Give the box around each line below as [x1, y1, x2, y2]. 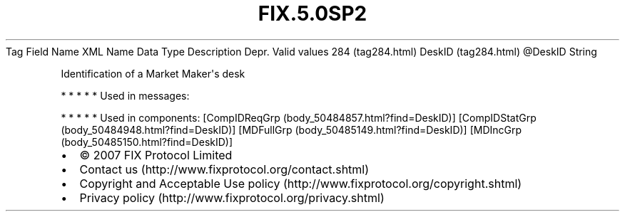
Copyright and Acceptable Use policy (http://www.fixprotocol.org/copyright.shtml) [79, 176, 522, 191]
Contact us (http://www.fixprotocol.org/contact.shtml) [79, 162, 370, 176]
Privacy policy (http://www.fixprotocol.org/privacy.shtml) [79, 190, 385, 205]
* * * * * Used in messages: [61, 89, 190, 102]
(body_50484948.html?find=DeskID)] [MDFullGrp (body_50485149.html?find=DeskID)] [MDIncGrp [61, 123, 522, 136]
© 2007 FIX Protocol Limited [79, 147, 233, 162]
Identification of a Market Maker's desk [61, 67, 245, 80]
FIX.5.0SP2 [258, 1, 367, 26]
